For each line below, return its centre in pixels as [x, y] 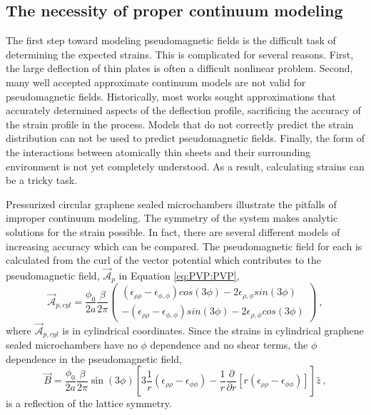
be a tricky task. [42, 180]
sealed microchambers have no [72, 345]
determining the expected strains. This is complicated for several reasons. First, [180, 54]
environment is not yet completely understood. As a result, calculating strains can [185, 166]
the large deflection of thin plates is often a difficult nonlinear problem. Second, [179, 68]
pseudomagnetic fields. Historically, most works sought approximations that [171, 96]
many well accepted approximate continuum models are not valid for [156, 82]
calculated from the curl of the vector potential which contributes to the [164, 260]
